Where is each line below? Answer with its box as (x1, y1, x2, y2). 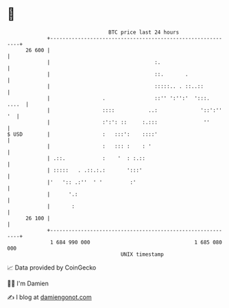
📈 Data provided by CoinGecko (7, 263, 97, 272)
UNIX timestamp (120, 250, 165, 258)
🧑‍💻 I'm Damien (7, 279, 49, 287)
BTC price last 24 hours (108, 29, 180, 36)
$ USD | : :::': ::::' (7, 130, 158, 138)
